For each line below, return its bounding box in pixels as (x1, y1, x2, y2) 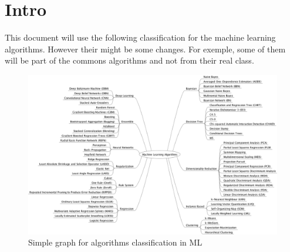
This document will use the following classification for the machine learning (5, 31, 276, 44)
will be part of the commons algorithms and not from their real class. (5, 54, 254, 67)
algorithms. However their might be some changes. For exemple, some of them (5, 42, 286, 55)
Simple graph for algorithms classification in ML (28, 236, 203, 248)
